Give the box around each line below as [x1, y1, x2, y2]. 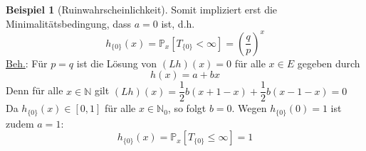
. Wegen [231, 101, 267, 116]
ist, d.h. [161, 16, 195, 30]
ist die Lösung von [76, 55, 157, 70]
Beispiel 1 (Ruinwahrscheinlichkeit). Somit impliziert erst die [6, 2, 278, 16]
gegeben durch [297, 55, 360, 70]
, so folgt [167, 101, 206, 116]
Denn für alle [6, 83, 63, 98]
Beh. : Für [6, 55, 48, 70]
